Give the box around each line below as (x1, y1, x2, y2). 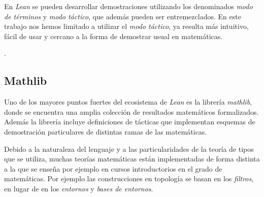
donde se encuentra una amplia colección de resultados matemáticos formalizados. (4, 106, 259, 117)
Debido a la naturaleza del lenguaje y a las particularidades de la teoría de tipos (4, 143, 254, 154)
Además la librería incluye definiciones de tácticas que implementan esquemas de (4, 116, 255, 127)
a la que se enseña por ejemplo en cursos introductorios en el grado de (4, 163, 222, 174)
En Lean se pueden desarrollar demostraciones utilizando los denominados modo (4, 1, 253, 11)
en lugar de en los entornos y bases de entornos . (4, 183, 153, 193)
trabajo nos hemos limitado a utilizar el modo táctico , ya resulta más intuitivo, (4, 21, 249, 31)
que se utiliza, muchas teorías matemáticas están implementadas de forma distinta (4, 153, 260, 164)
